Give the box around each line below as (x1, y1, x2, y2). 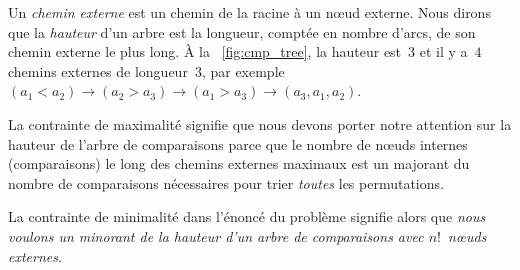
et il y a (419, 41, 468, 62)
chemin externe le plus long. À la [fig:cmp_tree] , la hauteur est (8, 41, 402, 62)
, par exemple (201, 60, 285, 81)
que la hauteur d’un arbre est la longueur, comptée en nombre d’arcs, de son (8, 21, 476, 42)
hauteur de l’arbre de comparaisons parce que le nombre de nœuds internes (8, 133, 468, 154)
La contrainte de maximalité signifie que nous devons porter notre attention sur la (8, 113, 512, 134)
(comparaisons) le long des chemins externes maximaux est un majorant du (8, 153, 470, 174)
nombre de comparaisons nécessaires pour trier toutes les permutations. (8, 172, 444, 193)
